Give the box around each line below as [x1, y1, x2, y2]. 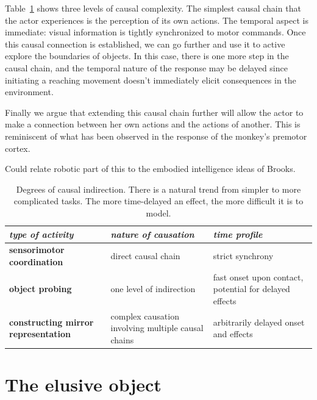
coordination [9, 255, 63, 268]
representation [9, 327, 71, 340]
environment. [5, 85, 54, 98]
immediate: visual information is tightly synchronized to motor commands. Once [5, 26, 306, 38]
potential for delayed [213, 282, 290, 295]
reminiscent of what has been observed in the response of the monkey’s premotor [5, 129, 307, 142]
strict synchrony [213, 249, 274, 262]
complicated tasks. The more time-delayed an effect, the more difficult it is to [13, 195, 304, 207]
